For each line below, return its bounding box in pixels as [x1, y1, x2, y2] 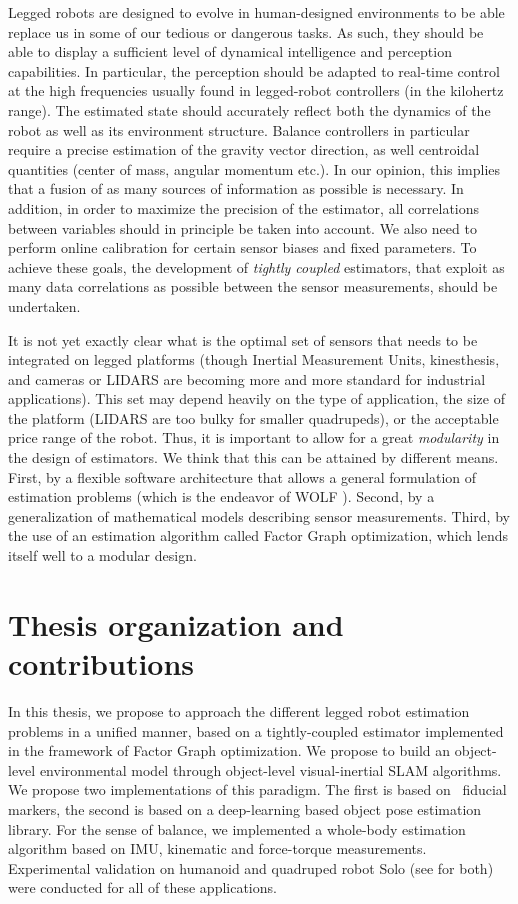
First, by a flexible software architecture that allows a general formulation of [8, 466, 477, 487]
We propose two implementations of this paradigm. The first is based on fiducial [8, 779, 507, 800]
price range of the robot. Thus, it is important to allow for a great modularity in [8, 427, 500, 448]
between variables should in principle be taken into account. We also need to [8, 217, 477, 238]
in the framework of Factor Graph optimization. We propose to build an [8, 740, 451, 761]
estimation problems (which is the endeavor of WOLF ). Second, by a [8, 486, 435, 507]
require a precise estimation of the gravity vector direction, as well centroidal [8, 139, 480, 160]
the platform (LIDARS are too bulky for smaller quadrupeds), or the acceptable [8, 407, 499, 428]
